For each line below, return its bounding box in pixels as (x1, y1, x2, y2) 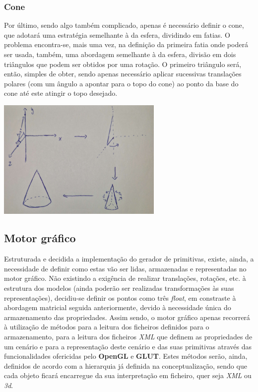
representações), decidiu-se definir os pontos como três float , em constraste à (4, 292, 236, 303)
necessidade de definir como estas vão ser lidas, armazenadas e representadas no (4, 263, 247, 273)
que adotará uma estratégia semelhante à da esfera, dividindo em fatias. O (4, 29, 230, 40)
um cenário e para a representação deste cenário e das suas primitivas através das (4, 341, 252, 351)
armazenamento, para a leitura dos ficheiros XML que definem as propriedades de (4, 331, 253, 341)
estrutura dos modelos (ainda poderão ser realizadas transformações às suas (4, 283, 234, 293)
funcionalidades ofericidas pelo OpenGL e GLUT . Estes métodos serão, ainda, (4, 351, 248, 361)
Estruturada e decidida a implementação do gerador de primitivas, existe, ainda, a (4, 254, 254, 264)
